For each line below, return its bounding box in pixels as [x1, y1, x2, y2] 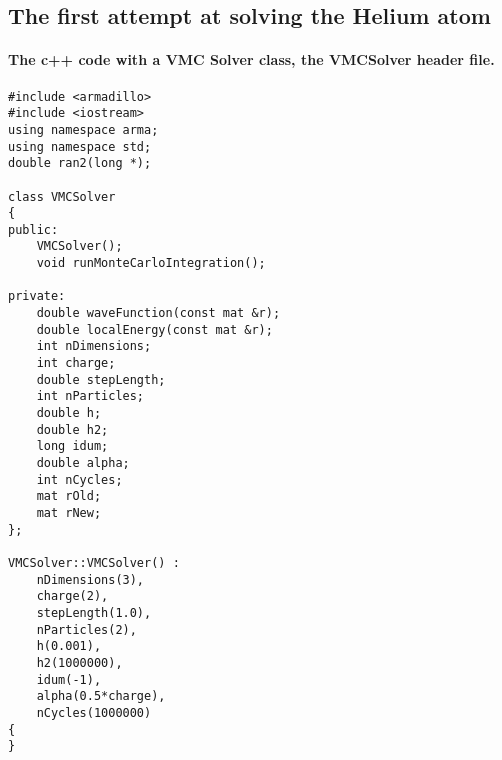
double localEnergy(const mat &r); [36, 322, 273, 337]
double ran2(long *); [8, 156, 152, 171]
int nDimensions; [36, 339, 152, 354]
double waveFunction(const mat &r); [36, 306, 281, 321]
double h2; [36, 422, 109, 437]
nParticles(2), [36, 622, 137, 637]
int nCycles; [36, 472, 123, 487]
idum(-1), [36, 672, 102, 687]
